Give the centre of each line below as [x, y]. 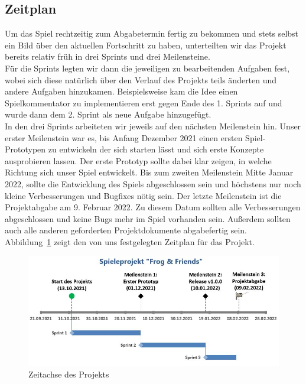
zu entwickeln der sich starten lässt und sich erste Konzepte [156, 149]
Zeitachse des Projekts [69, 374]
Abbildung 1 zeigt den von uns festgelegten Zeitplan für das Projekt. [130, 241]
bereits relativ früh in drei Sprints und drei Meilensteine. [108, 56]
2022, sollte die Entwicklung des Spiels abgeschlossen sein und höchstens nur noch [153, 183]
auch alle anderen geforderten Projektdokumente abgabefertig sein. [126, 230]
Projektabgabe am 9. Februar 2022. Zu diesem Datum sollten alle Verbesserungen [153, 207]
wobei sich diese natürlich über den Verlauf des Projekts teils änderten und [141, 79]
